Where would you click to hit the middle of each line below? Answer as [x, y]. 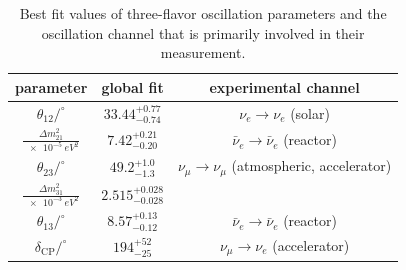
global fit [132, 86]
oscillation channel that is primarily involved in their [203, 32]
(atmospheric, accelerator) [311, 165]
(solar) [310, 112]
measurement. [203, 52]
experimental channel [284, 86]
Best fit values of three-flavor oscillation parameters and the [203, 13]
